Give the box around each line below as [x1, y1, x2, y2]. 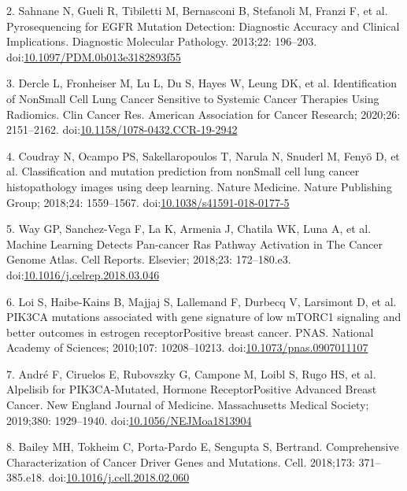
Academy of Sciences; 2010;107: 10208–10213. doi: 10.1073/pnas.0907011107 [6, 339, 368, 356]
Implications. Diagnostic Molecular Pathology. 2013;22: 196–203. [6, 33, 317, 50]
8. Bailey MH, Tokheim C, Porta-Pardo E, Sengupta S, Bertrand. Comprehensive [6, 438, 399, 455]
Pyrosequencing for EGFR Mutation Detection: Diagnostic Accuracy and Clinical [6, 17, 400, 34]
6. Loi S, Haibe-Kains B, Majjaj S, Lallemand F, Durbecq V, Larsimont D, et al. [6, 293, 397, 309]
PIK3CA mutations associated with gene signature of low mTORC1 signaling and [6, 308, 401, 325]
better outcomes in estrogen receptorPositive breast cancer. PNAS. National [6, 323, 374, 340]
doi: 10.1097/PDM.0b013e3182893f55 [6, 48, 181, 65]
